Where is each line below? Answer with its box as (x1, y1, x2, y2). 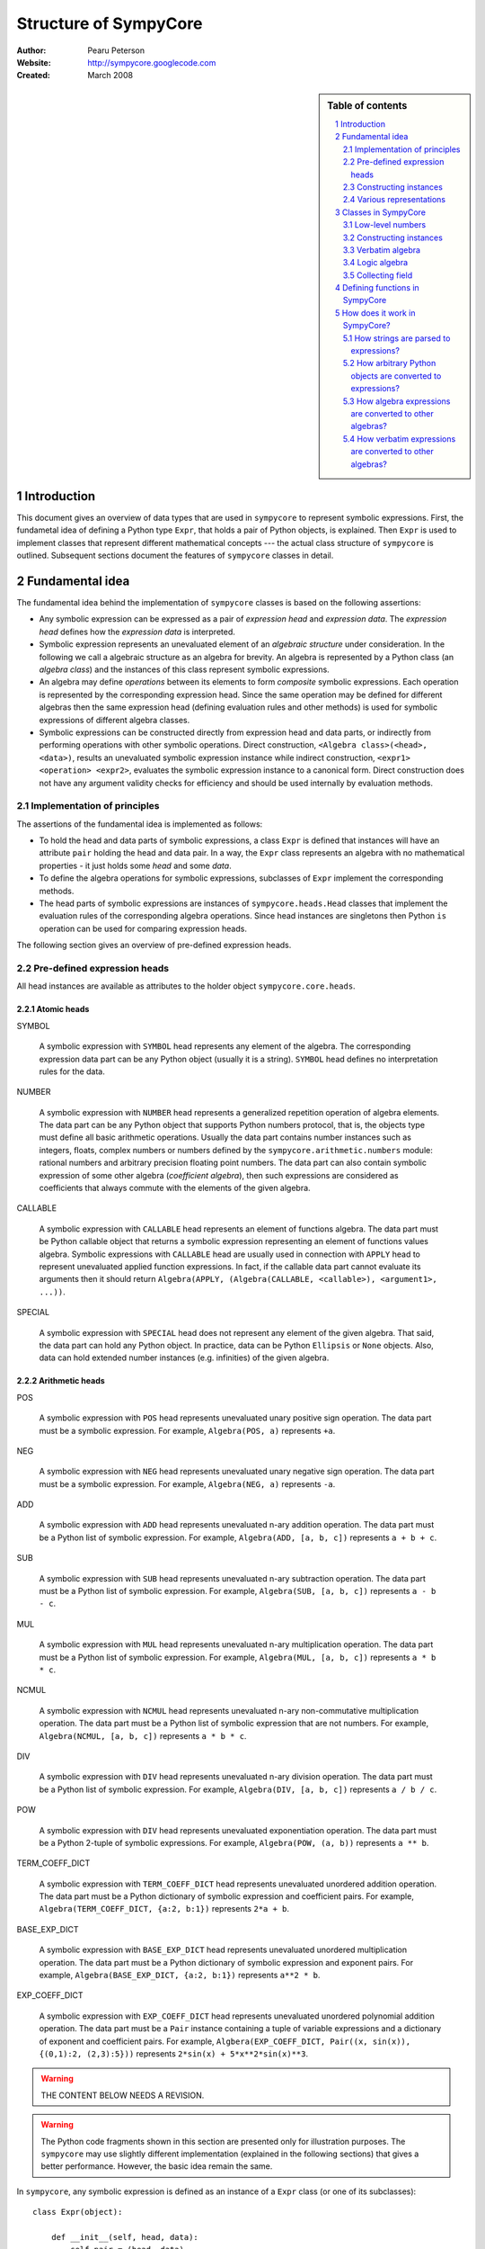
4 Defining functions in (335, 282, 419, 293)
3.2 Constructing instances (342, 232, 444, 243)
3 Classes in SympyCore (335, 207, 427, 218)
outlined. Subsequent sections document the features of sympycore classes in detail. (16, 550, 334, 561)
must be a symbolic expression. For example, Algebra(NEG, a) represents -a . (39, 1478, 336, 1489)
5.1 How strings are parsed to (342, 333, 451, 344)
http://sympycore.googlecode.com (87, 57, 216, 67)
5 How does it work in (335, 307, 416, 318)
